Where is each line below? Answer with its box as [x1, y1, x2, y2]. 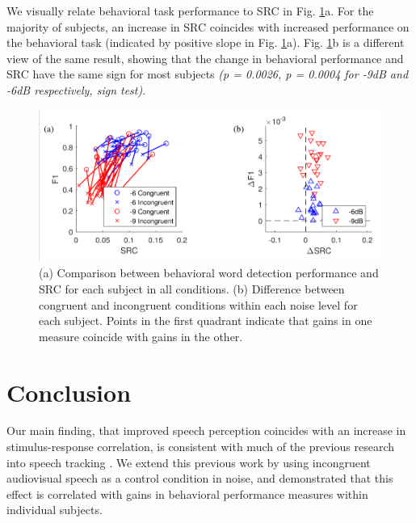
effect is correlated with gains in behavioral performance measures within [6, 485, 368, 502]
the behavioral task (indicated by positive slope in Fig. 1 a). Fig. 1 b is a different [6, 34, 405, 51]
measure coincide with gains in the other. [39, 327, 243, 344]
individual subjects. [6, 501, 103, 518]
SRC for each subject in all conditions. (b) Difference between [39, 280, 345, 297]
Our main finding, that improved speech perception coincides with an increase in [6, 422, 406, 439]
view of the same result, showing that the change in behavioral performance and [6, 49, 404, 66]
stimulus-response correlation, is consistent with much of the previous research [6, 438, 395, 455]
